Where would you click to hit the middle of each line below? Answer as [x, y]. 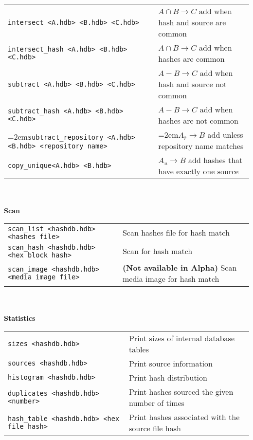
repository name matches [201, 146]
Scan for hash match [157, 251]
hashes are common [191, 59]
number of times [156, 403]
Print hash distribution [168, 377]
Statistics [20, 318]
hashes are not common [198, 120]
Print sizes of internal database [181, 338]
